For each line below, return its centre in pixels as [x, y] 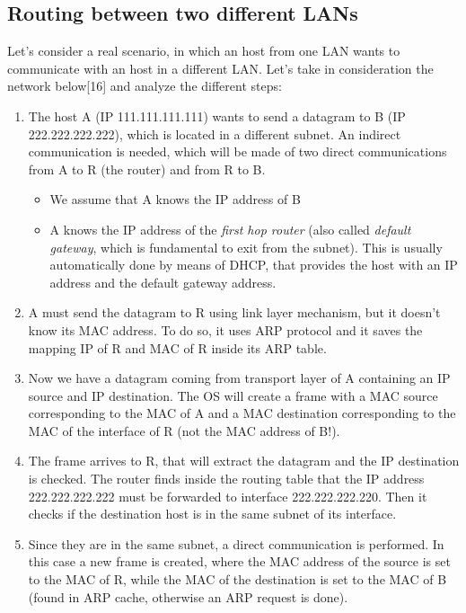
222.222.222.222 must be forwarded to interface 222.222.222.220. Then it [228, 496]
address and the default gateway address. [163, 282]
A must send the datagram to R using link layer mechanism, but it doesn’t [234, 312]
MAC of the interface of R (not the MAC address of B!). [184, 430]
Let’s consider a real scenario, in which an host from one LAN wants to [204, 51]
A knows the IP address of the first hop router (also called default [230, 229]
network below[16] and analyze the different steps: [145, 86]
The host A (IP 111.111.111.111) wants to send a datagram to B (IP [217, 115]
